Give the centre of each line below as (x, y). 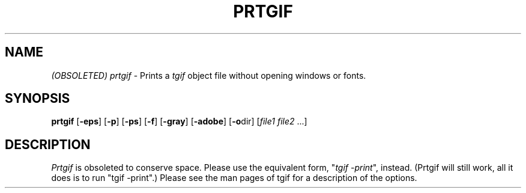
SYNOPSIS (38, 99)
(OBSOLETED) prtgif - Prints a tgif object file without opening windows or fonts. (209, 75)
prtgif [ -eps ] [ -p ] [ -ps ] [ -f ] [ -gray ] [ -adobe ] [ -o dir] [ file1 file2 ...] (179, 121)
